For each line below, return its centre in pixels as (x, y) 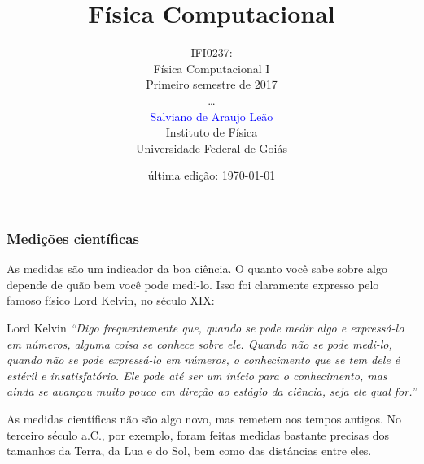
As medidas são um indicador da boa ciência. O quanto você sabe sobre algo (197, 269)
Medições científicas (73, 238)
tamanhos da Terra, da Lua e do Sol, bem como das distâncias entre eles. (189, 451)
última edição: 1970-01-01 (212, 175)
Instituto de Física (212, 132)
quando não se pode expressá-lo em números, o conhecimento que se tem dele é (203, 360)
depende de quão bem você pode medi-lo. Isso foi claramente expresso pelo (193, 284)
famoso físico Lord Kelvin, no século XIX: (111, 300)
